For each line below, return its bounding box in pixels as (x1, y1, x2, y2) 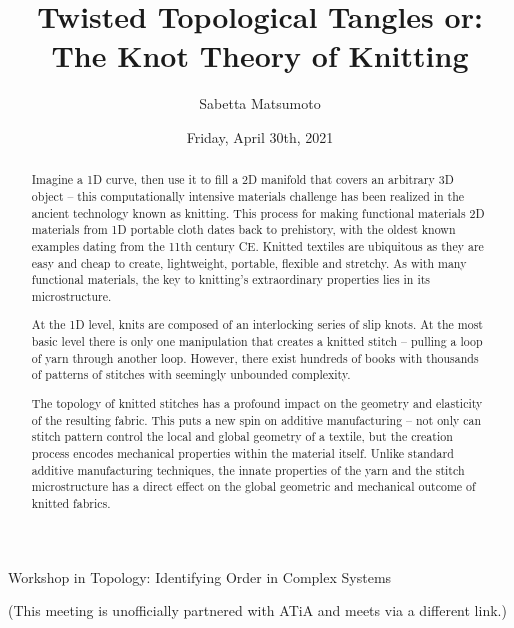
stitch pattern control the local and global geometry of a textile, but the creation (31, 428, 453, 445)
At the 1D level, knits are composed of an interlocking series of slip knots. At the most (31, 316, 483, 333)
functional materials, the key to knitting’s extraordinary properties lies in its (31, 271, 431, 288)
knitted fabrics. (31, 494, 111, 511)
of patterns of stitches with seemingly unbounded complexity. (31, 366, 351, 383)
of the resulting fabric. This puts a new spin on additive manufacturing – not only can (31, 411, 482, 428)
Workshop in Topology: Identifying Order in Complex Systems (8, 566, 392, 587)
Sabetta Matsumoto (199, 93, 321, 114)
